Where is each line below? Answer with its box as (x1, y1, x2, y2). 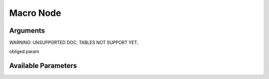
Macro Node (9, 7, 62, 18)
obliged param (9, 49, 39, 55)
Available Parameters (9, 62, 77, 70)
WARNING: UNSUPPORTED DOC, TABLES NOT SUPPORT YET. (9, 40, 138, 46)
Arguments (9, 26, 45, 35)
